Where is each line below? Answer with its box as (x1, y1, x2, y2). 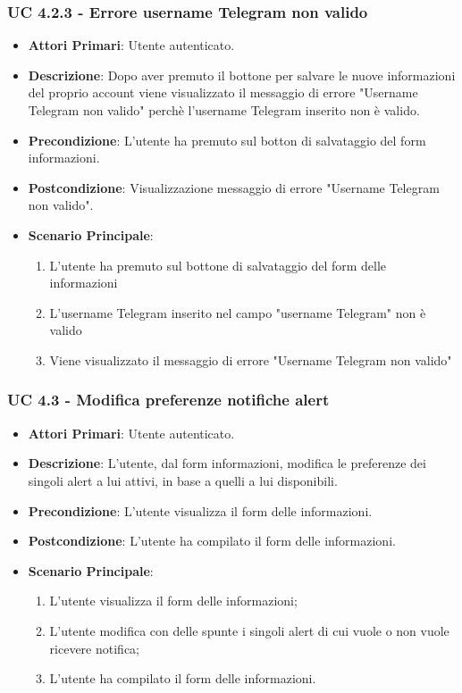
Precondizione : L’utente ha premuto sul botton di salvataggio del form (28, 130, 426, 149)
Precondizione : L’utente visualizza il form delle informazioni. (28, 501, 373, 520)
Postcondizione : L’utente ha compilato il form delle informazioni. (28, 531, 396, 550)
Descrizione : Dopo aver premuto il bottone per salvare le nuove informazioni (28, 65, 456, 84)
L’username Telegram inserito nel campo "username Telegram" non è (49, 303, 426, 321)
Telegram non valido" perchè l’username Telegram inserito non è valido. (28, 101, 420, 119)
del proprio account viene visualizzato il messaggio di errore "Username (28, 83, 418, 102)
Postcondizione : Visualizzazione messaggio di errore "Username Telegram (28, 178, 440, 196)
